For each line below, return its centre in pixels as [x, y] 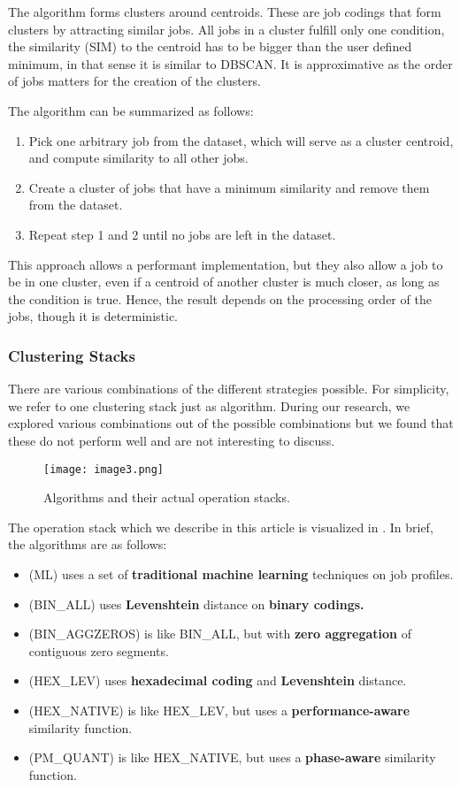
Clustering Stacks [72, 355]
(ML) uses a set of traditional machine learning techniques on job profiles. [241, 573]
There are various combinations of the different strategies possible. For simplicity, [229, 389]
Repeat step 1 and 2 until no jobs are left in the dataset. [182, 234]
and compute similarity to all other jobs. [138, 158]
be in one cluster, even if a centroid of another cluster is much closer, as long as [224, 282]
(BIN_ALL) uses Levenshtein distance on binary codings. [196, 604]
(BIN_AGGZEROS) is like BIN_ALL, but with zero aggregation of [220, 634]
